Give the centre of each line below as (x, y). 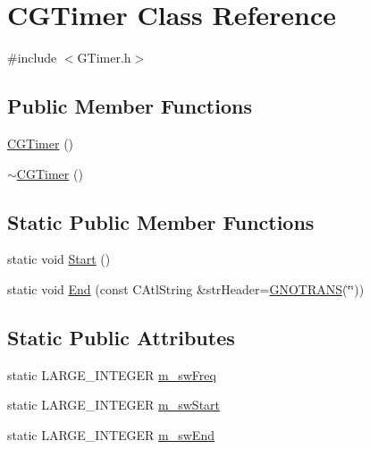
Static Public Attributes (121, 337)
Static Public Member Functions (161, 221)
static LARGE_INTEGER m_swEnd (111, 434)
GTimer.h (104, 58)
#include (32, 58)
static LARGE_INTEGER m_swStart (114, 405)
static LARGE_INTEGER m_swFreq (112, 374)
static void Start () (59, 259)
